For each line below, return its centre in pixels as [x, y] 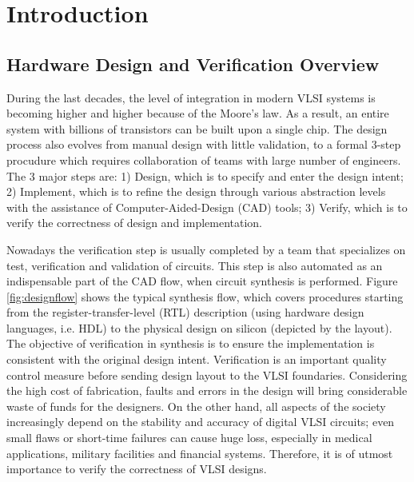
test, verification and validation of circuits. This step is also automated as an [195, 265]
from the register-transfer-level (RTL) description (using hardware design [185, 312]
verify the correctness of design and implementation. [135, 223]
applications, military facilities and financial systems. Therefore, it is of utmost [200, 453]
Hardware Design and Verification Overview [193, 64]
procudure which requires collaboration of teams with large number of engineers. [204, 159]
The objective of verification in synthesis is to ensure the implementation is [191, 343]
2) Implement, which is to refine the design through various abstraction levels [196, 191]
